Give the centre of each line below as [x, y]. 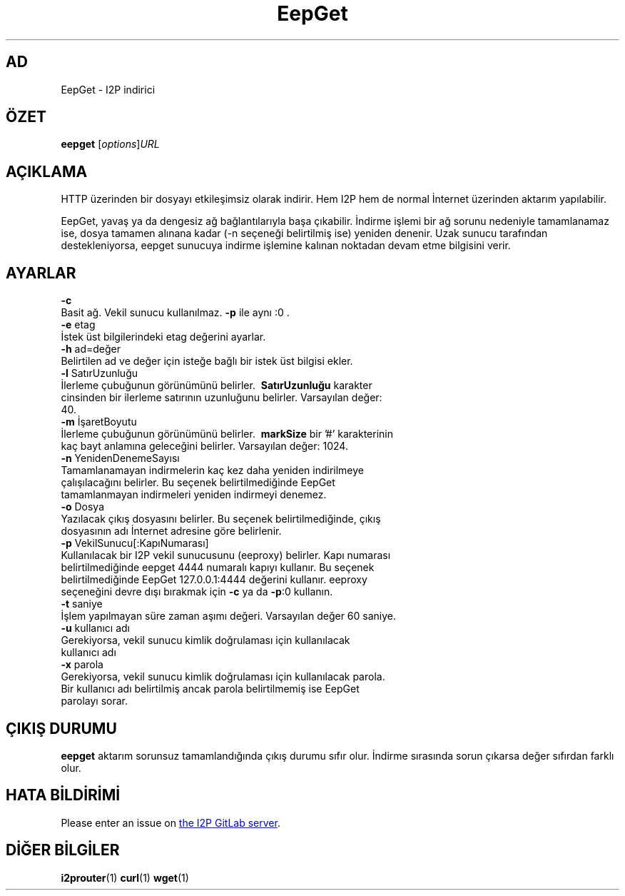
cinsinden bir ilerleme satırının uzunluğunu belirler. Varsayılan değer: [222, 398]
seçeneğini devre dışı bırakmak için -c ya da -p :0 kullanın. [197, 592]
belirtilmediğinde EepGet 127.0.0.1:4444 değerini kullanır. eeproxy [214, 580]
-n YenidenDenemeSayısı [120, 458]
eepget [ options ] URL [110, 144]
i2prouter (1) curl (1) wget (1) [125, 877]
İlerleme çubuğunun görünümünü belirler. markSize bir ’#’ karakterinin [227, 434]
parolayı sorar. [94, 701]
